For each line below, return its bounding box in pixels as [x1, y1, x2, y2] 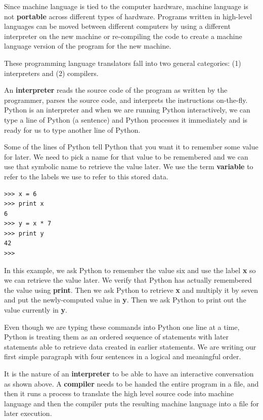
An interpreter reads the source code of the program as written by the [4, 85, 228, 95]
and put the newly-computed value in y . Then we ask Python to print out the [4, 294, 246, 305]
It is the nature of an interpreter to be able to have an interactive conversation [4, 368, 254, 378]
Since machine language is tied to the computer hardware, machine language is [4, 1, 248, 11]
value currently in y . [4, 304, 67, 315]
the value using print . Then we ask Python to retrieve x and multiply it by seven [4, 284, 258, 295]
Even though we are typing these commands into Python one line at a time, [4, 321, 240, 332]
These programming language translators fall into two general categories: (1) [4, 57, 241, 68]
